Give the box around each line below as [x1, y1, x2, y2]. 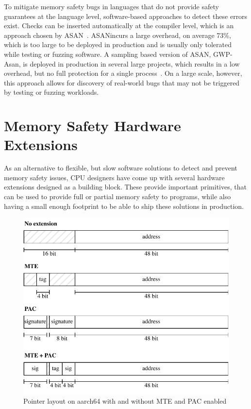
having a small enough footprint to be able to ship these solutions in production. [4, 201, 244, 211]
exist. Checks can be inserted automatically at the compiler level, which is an [4, 20, 234, 31]
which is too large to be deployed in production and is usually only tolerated [4, 39, 232, 50]
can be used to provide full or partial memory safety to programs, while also [4, 191, 231, 202]
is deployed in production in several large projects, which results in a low [23, 58, 240, 68]
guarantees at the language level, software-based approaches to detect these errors [4, 11, 248, 21]
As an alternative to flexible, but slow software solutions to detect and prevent [4, 163, 237, 173]
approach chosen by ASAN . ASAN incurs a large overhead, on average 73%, [4, 30, 231, 40]
